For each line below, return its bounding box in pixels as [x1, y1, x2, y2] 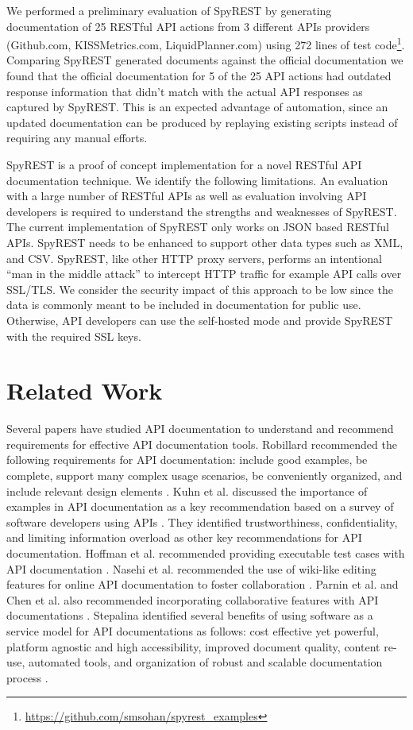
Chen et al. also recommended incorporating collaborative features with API [6, 591, 379, 608]
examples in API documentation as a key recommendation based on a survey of [6, 498, 394, 515]
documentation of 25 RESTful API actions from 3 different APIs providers [6, 17, 370, 34]
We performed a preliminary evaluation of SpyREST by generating [6, 2, 332, 18]
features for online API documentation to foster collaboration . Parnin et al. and [6, 576, 399, 593]
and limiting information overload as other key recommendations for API [6, 529, 362, 546]
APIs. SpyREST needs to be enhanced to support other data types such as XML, [6, 234, 403, 250]
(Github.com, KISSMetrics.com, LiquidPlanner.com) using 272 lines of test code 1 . [6, 34, 405, 52]
